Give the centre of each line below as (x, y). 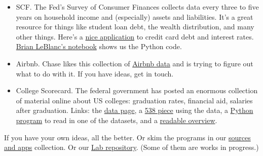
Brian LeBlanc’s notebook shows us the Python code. (99, 46)
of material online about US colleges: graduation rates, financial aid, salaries (134, 100)
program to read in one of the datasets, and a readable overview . (117, 120)
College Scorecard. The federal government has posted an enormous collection (137, 90)
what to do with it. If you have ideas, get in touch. (95, 73)
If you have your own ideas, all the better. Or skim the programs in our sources (127, 137)
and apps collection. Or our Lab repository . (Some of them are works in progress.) (131, 147)
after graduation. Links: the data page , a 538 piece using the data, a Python (135, 110)
